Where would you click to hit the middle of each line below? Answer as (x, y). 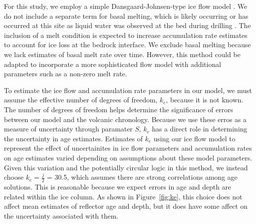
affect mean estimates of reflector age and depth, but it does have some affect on (126, 206)
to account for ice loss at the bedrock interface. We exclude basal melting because (128, 45)
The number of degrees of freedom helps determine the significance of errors (119, 109)
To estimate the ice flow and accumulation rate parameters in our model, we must (128, 90)
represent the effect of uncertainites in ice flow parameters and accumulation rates (128, 148)
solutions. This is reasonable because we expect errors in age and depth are (118, 186)
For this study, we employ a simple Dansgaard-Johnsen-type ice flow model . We (126, 6)
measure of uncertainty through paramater (68, 129)
